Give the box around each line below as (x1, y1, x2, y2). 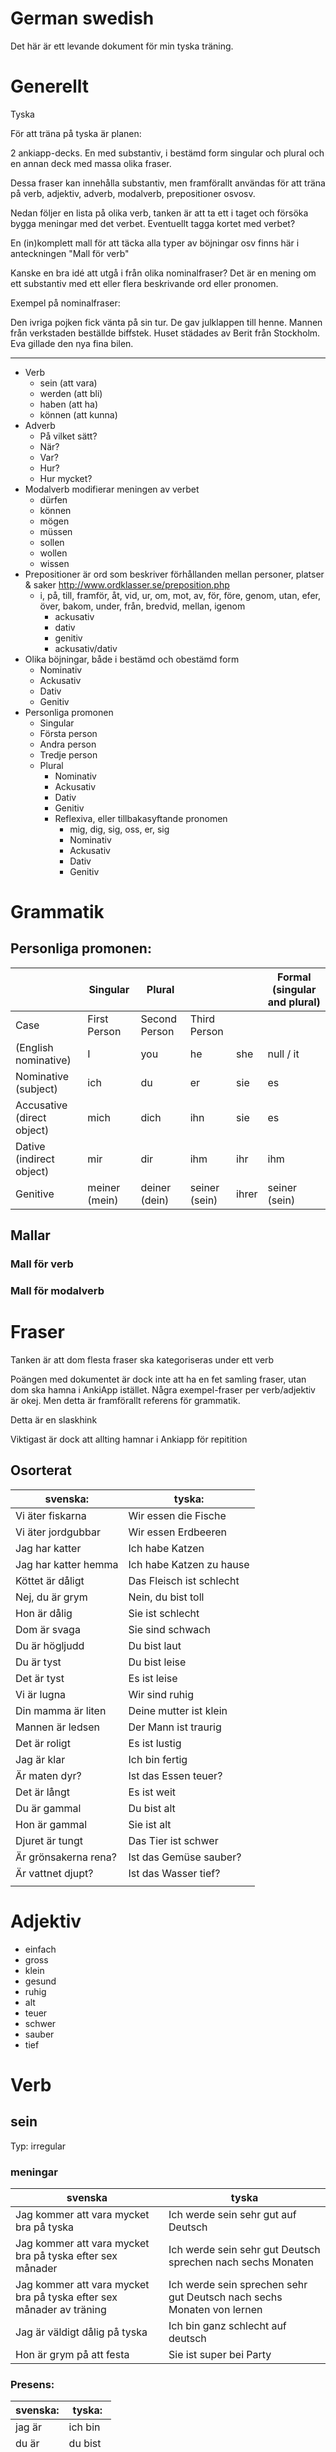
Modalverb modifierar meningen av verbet (24, 483, 200, 495)
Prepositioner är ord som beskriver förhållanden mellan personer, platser (24, 568, 325, 580)
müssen (39, 525, 73, 537)
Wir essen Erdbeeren (128, 1525, 227, 1539)
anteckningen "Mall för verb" (10, 247, 130, 259)
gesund (24, 1975, 57, 1987)
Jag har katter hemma (15, 1557, 119, 1571)
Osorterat (10, 1462, 72, 1479)
